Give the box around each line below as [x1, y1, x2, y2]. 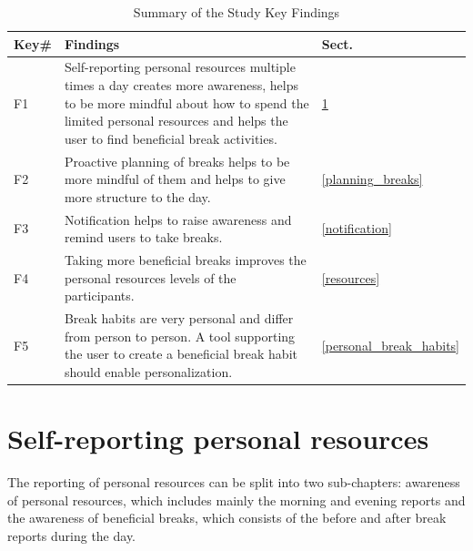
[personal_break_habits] [321, 335, 459, 354]
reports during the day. [7, 525, 136, 545]
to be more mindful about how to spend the [64, 93, 309, 112]
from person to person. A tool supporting [64, 326, 296, 345]
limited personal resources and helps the [64, 111, 288, 130]
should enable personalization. [64, 362, 233, 381]
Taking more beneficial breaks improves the [64, 250, 307, 270]
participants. [64, 286, 135, 305]
